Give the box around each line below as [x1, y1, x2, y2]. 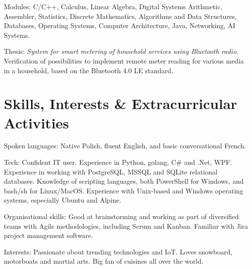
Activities [4, 112, 69, 132]
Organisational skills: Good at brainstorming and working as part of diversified [4, 211, 239, 222]
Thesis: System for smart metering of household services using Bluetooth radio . [4, 46, 238, 56]
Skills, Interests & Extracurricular [4, 94, 237, 113]
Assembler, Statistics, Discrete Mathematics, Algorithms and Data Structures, [4, 11, 237, 21]
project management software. [4, 230, 93, 240]
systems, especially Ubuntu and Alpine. [4, 195, 121, 205]
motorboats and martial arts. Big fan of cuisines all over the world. [4, 256, 203, 266]
